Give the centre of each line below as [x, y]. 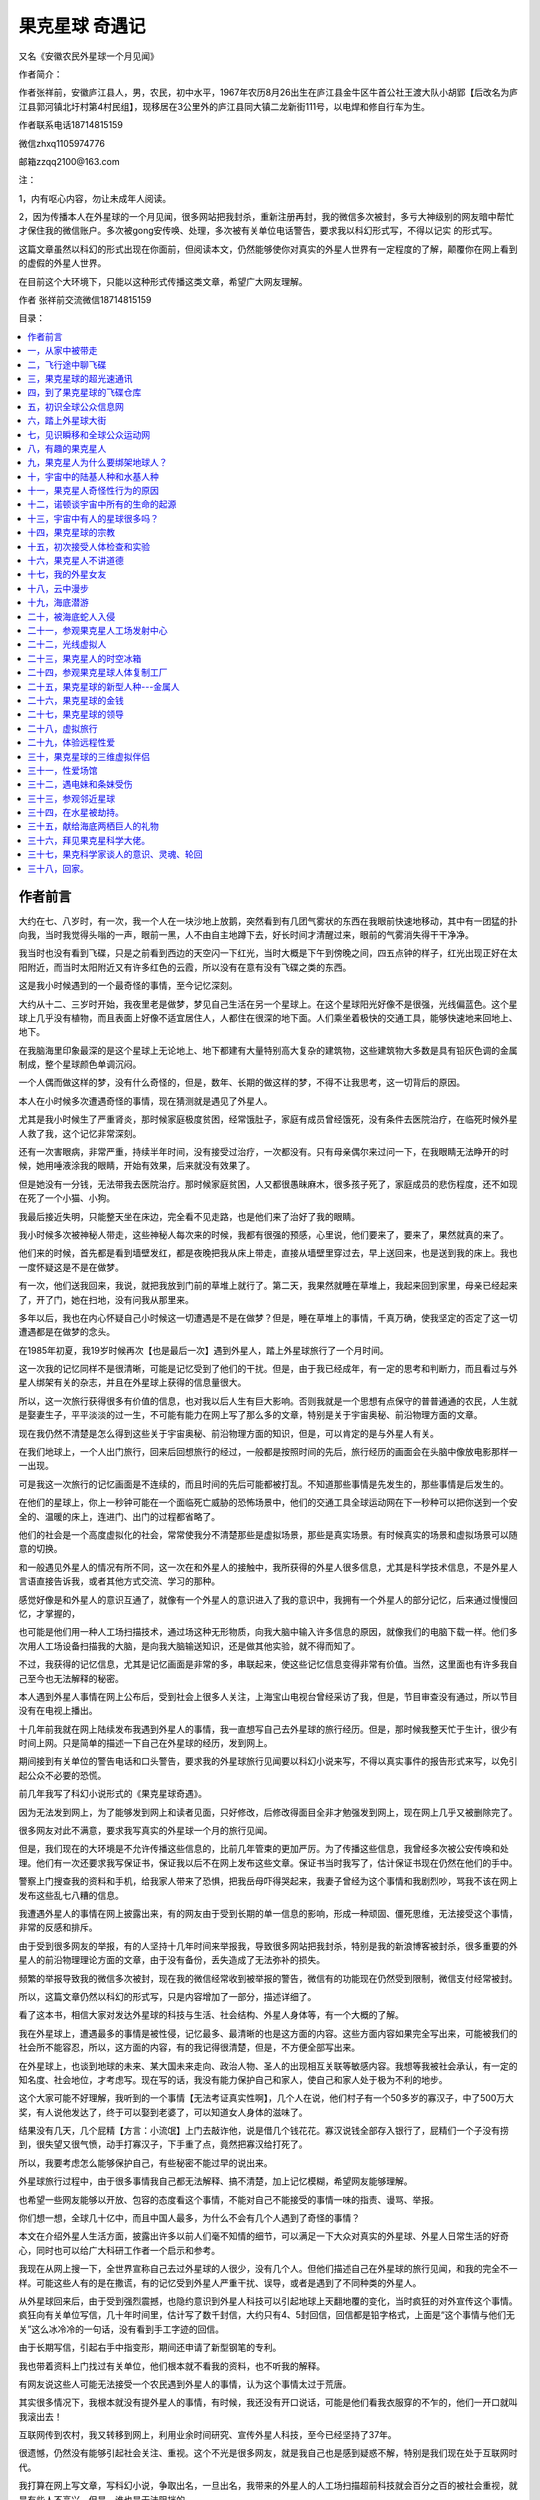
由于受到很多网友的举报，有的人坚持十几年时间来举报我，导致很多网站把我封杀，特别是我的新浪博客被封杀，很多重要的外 [268, 1946]
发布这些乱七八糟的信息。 [71, 1895]
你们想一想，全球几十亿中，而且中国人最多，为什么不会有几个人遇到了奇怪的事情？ [189, 2218]
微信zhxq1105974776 [61, 143]
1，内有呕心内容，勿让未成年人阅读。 [95, 198]
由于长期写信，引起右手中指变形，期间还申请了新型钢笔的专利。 [150, 2347]
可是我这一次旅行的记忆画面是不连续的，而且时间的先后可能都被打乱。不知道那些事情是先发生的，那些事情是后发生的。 [263, 1484]
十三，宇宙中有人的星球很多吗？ [93, 518]
